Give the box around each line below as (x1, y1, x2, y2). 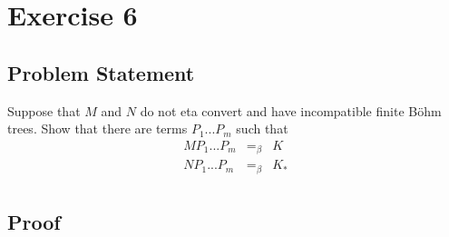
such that (236, 119, 288, 138)
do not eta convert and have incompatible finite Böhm (140, 101, 442, 120)
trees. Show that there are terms (7, 119, 188, 138)
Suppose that (7, 101, 81, 120)
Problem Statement (7, 58, 195, 86)
